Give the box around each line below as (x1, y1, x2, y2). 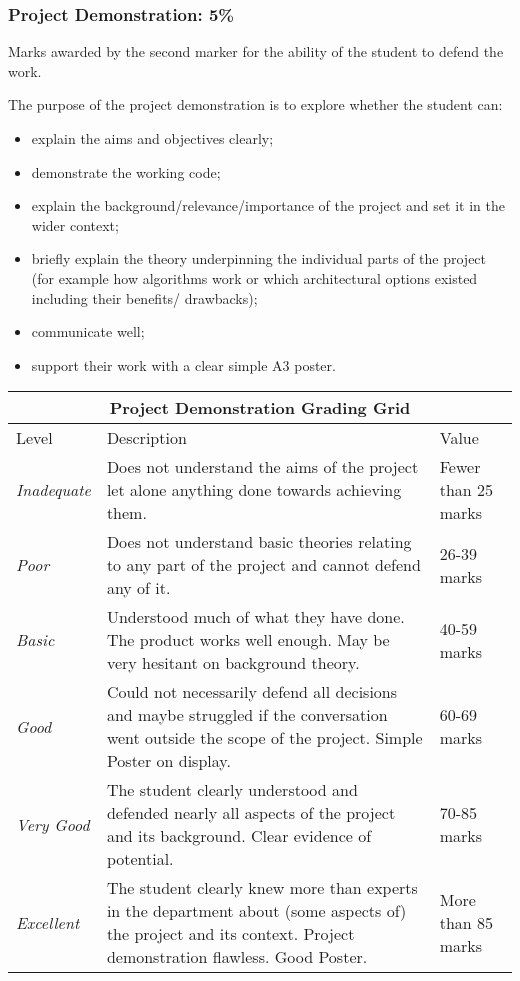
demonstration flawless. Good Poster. (106, 945, 368, 969)
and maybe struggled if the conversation (106, 703, 388, 727)
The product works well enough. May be (106, 628, 390, 652)
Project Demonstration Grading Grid (109, 396, 411, 420)
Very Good (16, 812, 90, 836)
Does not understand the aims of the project (106, 455, 419, 479)
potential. (106, 847, 174, 871)
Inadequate (16, 478, 91, 502)
